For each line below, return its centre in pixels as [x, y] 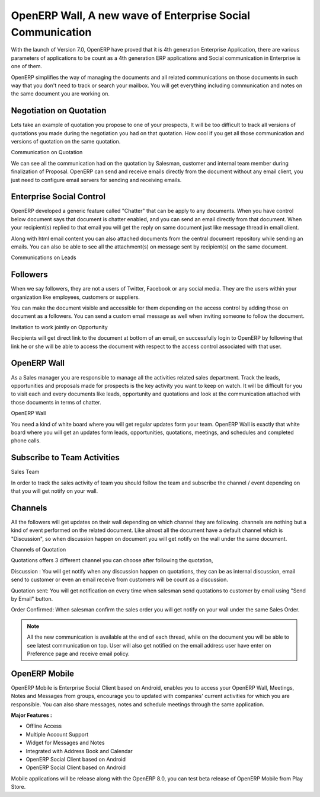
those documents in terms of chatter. [56, 402]
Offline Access [44, 726]
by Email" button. [32, 599]
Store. [18, 787]
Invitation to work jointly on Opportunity [59, 327]
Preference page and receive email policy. [78, 653]
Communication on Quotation [47, 152]
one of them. [27, 66]
